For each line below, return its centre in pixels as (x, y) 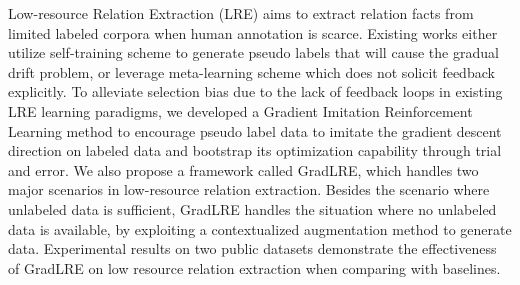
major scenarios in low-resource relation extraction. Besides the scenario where (249, 189)
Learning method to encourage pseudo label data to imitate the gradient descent (255, 130)
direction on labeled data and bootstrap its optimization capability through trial (255, 150)
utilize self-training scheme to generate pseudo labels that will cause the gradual (253, 52)
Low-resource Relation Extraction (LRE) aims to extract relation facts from (241, 13)
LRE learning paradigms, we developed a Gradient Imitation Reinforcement (240, 110)
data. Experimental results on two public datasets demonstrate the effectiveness (252, 248)
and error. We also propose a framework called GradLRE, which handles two (243, 169)
